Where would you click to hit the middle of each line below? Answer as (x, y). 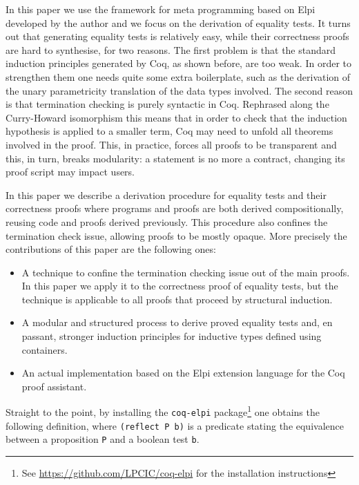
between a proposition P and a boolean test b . (103, 439)
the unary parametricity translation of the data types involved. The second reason (179, 90)
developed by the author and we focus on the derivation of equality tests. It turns (178, 22)
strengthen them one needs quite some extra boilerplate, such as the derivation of (178, 76)
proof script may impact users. (70, 172)
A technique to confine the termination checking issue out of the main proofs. (186, 272)
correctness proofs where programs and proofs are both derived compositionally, (175, 208)
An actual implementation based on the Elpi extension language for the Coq (183, 373)
